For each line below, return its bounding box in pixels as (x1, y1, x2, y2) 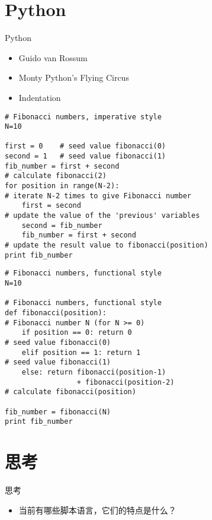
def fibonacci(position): (5, 308, 107, 317)
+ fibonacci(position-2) (76, 378, 175, 386)
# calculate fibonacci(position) (5, 388, 136, 397)
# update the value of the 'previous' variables (5, 211, 200, 220)
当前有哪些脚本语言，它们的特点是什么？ (18, 503, 176, 516)
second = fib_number (21, 221, 102, 230)
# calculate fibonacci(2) (5, 172, 107, 180)
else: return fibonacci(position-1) (21, 367, 166, 376)
